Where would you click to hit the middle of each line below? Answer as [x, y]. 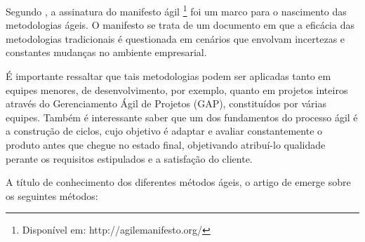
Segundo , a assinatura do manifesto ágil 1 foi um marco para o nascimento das [176, 10]
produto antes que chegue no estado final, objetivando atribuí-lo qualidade [166, 144]
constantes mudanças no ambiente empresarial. [106, 52]
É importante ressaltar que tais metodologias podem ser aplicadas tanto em [168, 76]
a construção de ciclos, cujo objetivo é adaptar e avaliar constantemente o [164, 131]
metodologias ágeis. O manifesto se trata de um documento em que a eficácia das [180, 25]
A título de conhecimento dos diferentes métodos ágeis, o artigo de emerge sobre [178, 182]
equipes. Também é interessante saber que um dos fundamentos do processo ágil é [182, 117]
